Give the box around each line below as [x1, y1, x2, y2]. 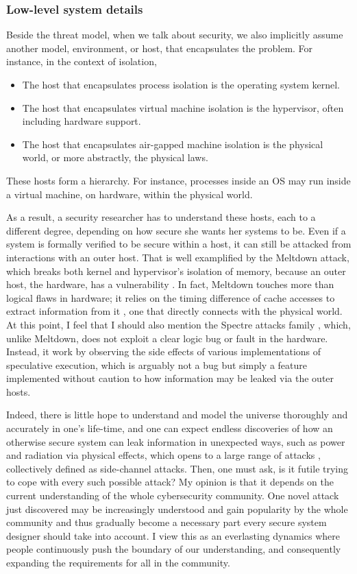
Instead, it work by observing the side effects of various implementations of [6, 344, 321, 359]
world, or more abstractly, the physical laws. [22, 150, 208, 165]
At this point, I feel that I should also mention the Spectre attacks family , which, [6, 317, 351, 331]
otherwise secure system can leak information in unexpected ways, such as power [6, 434, 345, 449]
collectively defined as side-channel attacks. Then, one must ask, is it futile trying [6, 461, 349, 475]
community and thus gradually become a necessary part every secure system [6, 515, 327, 529]
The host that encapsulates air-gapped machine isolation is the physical [22, 136, 323, 151]
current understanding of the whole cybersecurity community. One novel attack [6, 488, 339, 503]
